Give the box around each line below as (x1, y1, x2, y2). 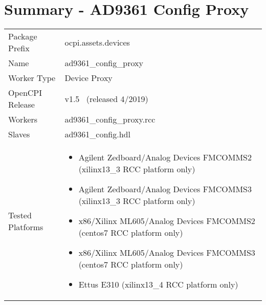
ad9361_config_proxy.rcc (64, 113, 156, 126)
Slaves (8, 128, 30, 140)
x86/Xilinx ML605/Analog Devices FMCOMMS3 (78, 247, 255, 259)
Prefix (8, 42, 30, 54)
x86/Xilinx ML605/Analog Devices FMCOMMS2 (78, 215, 255, 227)
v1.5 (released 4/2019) (64, 92, 148, 105)
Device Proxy (64, 72, 113, 84)
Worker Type (8, 72, 56, 84)
